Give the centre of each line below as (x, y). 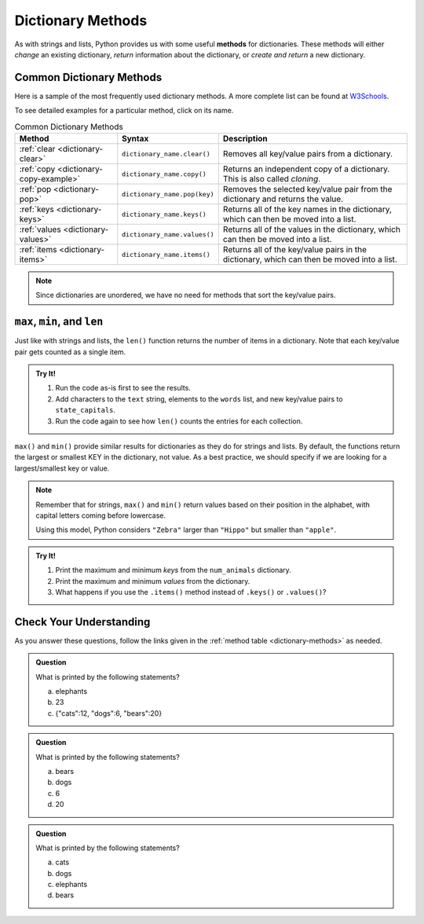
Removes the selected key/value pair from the (307, 189)
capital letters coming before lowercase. (101, 515)
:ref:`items (38, 249)
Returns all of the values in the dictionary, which (311, 229)
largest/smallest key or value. (62, 468)
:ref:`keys (37, 209)
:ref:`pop (35, 189)
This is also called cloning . (272, 179)
